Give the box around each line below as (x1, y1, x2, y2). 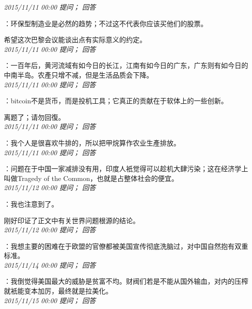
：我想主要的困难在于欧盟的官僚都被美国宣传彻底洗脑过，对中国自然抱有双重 (4, 241, 248, 251)
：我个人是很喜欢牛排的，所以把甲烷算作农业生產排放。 (4, 137, 180, 147)
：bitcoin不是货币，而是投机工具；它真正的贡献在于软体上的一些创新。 (4, 96, 228, 106)
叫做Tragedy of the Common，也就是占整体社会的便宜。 (4, 173, 178, 183)
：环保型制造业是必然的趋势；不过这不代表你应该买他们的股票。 (4, 18, 207, 28)
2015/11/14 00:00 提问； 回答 (4, 260, 96, 270)
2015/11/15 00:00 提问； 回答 (4, 295, 96, 305)
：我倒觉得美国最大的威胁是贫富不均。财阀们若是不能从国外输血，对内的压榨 (4, 276, 248, 286)
